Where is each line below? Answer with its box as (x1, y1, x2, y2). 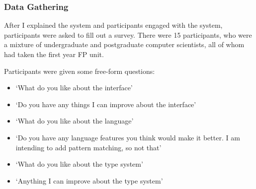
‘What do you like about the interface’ (15, 82, 133, 93)
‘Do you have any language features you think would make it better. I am (15, 132, 240, 142)
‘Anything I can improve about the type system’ (15, 175, 163, 186)
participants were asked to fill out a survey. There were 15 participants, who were (4, 29, 252, 40)
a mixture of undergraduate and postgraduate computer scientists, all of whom (4, 39, 245, 50)
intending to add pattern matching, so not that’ (15, 142, 162, 152)
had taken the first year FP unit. (4, 49, 104, 59)
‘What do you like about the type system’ (15, 159, 143, 169)
